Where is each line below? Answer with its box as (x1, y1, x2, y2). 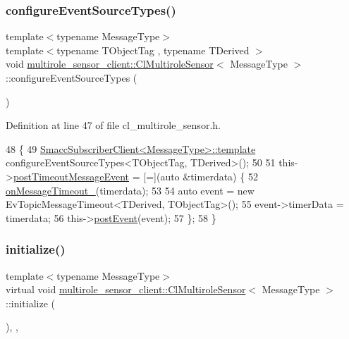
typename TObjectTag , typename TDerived (56, 42, 250, 57)
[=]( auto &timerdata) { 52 (143, 168, 258, 183)
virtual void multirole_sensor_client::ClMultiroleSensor (6, 282, 246, 297)
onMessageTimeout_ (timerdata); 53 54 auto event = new (6, 183, 255, 197)
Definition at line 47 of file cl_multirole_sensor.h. (6, 118, 221, 132)
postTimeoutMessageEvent (13, 168, 130, 183)
